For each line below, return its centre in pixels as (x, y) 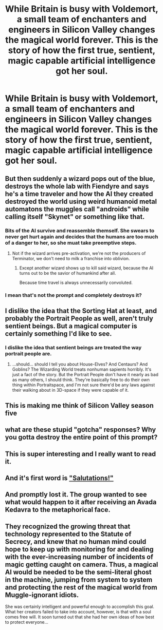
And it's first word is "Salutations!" (59, 478)
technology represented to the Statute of (68, 534)
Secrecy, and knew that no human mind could (76, 542)
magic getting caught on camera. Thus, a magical (81, 564)
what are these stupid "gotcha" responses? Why (81, 430)
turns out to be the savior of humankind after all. (68, 273)
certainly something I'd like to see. (58, 334)
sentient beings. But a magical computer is (71, 326)
